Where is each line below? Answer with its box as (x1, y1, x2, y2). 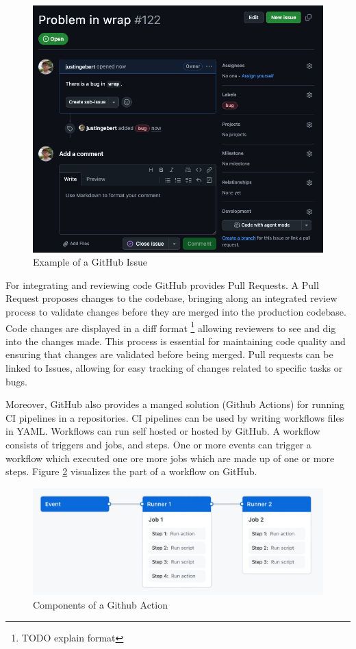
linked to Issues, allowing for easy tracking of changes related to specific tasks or (5, 360, 343, 374)
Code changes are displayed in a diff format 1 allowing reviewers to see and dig (5, 318, 336, 335)
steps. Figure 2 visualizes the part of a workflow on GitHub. (5, 464, 257, 479)
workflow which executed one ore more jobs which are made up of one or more (5, 450, 335, 465)
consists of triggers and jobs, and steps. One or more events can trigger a (5, 437, 311, 451)
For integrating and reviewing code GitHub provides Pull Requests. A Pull (5, 277, 319, 292)
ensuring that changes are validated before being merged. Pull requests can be (5, 347, 333, 361)
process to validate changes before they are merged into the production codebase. (5, 304, 346, 318)
